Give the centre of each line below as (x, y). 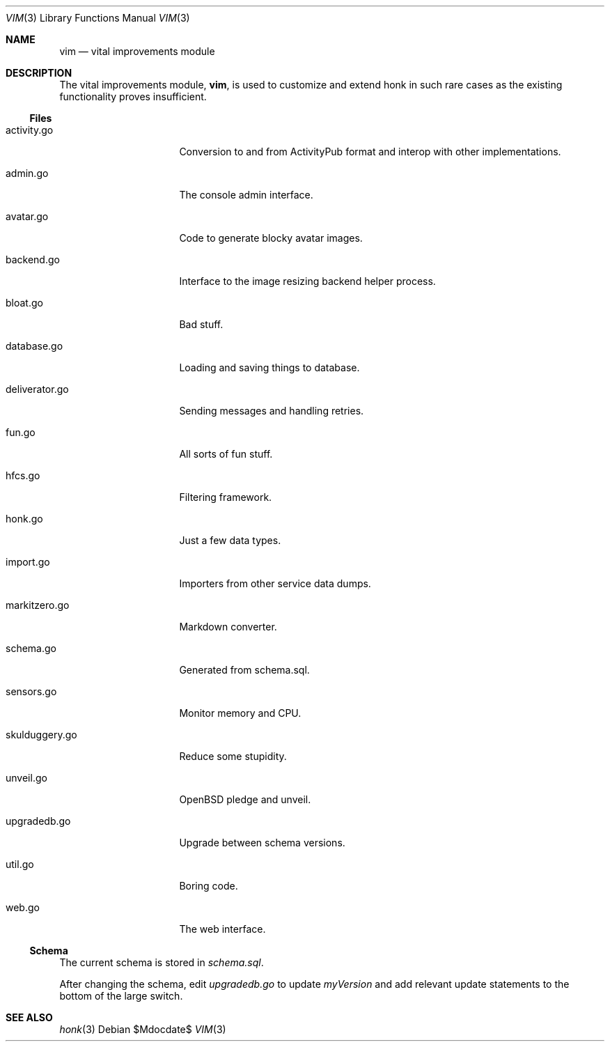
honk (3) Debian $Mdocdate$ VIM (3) (143, 1029)
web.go (23, 907)
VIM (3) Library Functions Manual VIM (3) (98, 18)
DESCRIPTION (39, 73)
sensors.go (31, 691)
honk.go (24, 519)
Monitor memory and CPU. (240, 713)
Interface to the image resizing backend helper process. (307, 281)
